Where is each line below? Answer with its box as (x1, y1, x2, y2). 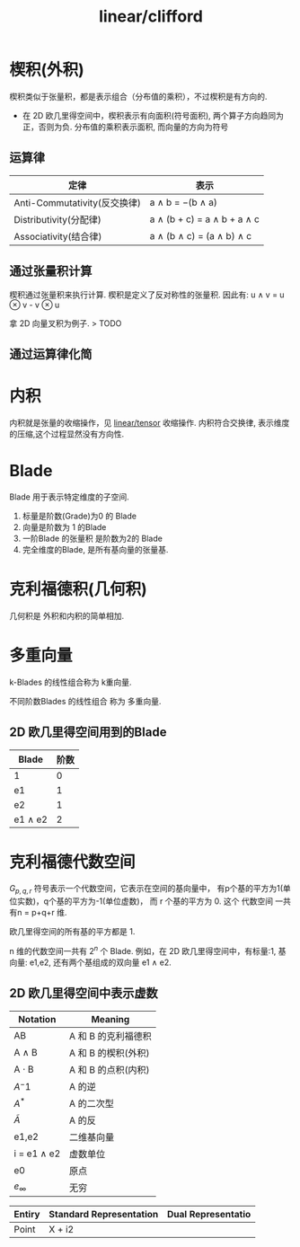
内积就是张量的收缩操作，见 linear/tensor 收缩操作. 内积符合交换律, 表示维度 (9, 417, 290, 428)
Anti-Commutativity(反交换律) (13, 196, 142, 208)
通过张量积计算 (9, 263, 93, 279)
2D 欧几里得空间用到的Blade (9, 725, 167, 740)
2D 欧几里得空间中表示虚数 (9, 986, 159, 1001)
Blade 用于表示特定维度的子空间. (9, 491, 130, 502)
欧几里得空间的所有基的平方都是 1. (9, 926, 136, 937)
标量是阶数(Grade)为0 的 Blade (22, 510, 137, 521)
